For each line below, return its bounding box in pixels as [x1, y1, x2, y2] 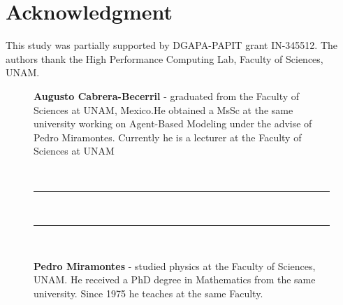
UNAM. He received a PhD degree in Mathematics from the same [34, 272, 316, 287]
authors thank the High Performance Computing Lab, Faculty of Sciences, [6, 51, 323, 66]
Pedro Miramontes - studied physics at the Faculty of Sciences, [34, 258, 316, 273]
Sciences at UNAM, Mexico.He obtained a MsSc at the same [34, 102, 293, 117]
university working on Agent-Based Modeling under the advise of [34, 116, 312, 131]
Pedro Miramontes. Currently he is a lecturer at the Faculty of [34, 129, 302, 144]
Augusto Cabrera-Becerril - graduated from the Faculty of [34, 88, 300, 103]
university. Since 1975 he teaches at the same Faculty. [34, 285, 263, 300]
